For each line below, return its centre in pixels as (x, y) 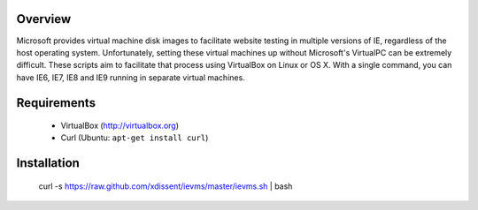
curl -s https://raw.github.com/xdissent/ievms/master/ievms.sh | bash (166, 186)
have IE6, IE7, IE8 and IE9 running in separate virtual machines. (131, 77)
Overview (44, 19)
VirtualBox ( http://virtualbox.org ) (120, 126)
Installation (48, 163)
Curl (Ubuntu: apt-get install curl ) (135, 138)
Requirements (56, 103)
